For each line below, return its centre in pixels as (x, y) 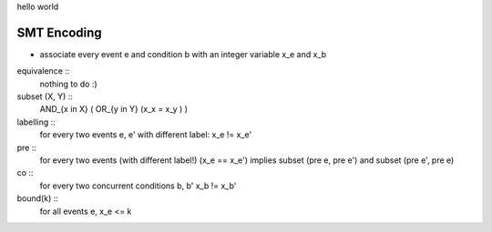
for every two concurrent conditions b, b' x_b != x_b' (138, 186)
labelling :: (36, 122)
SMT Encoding (59, 32)
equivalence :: (43, 71)
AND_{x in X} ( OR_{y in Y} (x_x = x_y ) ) (114, 109)
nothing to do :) (68, 84)
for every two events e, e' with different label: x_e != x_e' (146, 135)
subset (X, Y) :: (45, 96)
